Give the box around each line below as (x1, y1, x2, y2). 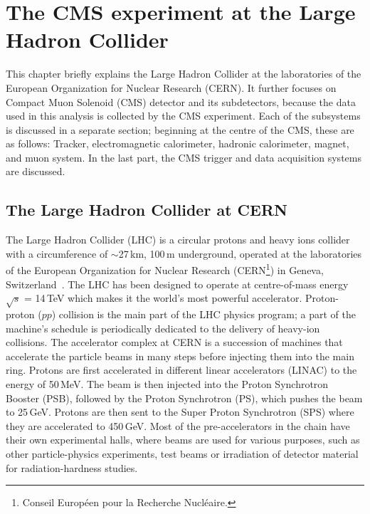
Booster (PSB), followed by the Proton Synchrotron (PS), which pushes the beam (6, 390, 363, 405)
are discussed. (6, 164, 65, 179)
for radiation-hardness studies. (6, 460, 138, 475)
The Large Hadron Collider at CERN (6, 199, 287, 221)
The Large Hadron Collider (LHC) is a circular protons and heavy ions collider (6, 232, 350, 247)
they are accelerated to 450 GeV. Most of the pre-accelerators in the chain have (6, 418, 350, 433)
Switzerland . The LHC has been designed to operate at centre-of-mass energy (6, 276, 349, 291)
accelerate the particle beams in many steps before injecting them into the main (6, 348, 354, 363)
